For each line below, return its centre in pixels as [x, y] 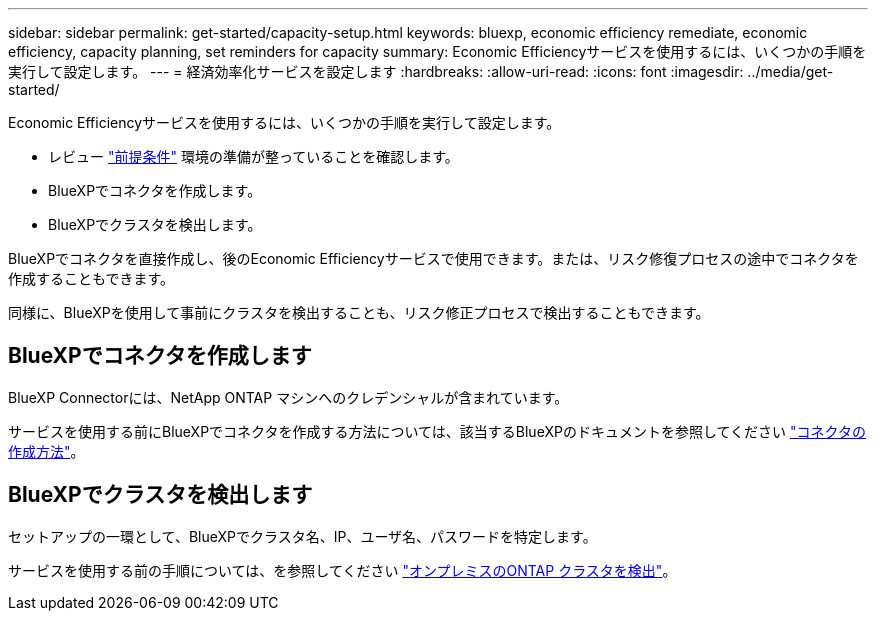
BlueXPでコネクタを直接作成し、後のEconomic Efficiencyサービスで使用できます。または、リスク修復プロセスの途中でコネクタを [433, 258]
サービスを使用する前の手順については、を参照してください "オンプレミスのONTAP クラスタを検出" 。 [342, 570]
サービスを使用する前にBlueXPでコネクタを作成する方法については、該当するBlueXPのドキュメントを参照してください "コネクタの [437, 431]
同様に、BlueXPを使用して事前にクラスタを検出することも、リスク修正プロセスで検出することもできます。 [359, 312]
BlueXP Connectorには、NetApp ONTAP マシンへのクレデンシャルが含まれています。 [288, 397]
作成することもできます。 [91, 278]
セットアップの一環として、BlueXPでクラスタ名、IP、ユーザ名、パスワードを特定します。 [302, 536]
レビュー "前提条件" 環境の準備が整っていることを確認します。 [253, 156]
